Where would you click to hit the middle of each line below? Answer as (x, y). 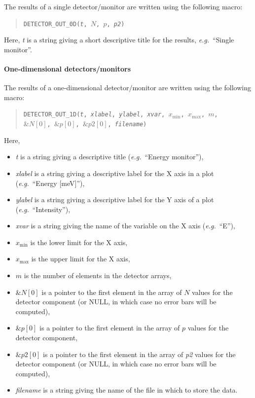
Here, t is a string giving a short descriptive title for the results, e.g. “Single (119, 40)
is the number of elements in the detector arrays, (98, 275)
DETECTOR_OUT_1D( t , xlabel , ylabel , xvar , (94, 115)
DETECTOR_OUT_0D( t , (55, 24)
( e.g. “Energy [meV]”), (50, 183)
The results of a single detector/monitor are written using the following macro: (123, 6)
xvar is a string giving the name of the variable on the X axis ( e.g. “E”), (125, 226)
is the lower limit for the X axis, (79, 242)
